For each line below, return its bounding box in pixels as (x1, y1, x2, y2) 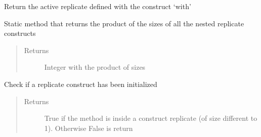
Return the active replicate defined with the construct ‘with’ (4, 1, 191, 11)
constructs (4, 28, 36, 38)
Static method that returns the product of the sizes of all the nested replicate (4, 18, 244, 28)
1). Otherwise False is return (44, 122, 133, 133)
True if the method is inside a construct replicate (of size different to (44, 113, 257, 123)
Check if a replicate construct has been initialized (4, 78, 157, 89)
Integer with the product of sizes (44, 62, 146, 72)
